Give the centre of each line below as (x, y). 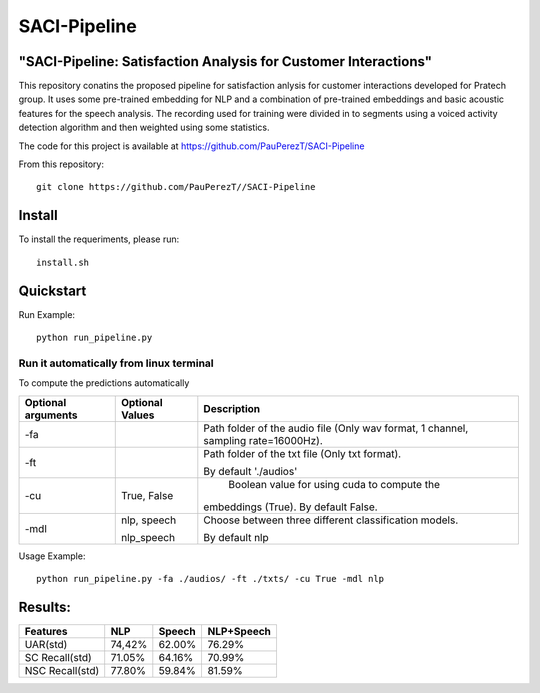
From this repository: (61, 164)
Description (232, 408)
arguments (51, 415)
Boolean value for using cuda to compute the (334, 484)
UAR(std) (46, 644)
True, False (147, 495)
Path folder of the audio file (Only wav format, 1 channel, (336, 428)
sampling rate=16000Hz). (263, 440)
